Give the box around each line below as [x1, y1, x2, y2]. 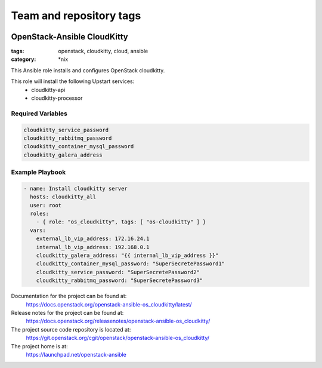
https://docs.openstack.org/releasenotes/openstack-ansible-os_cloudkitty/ [26, 317, 210, 325]
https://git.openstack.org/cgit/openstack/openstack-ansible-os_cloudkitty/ [26, 335, 210, 342]
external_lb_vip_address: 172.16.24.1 [36, 235, 150, 242]
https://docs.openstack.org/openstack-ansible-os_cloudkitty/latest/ [26, 300, 192, 308]
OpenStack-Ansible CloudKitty [11, 32, 128, 42]
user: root [30, 202, 62, 208]
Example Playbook [11, 168, 66, 176]
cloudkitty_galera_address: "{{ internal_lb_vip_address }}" [36, 252, 219, 259]
